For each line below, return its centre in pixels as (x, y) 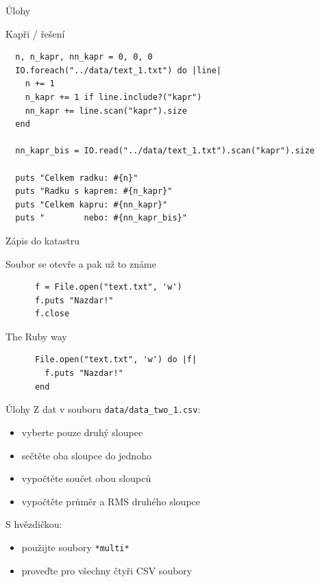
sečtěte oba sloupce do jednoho (86, 455)
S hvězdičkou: (34, 524)
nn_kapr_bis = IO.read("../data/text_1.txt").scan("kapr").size (165, 151)
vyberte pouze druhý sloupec (82, 432)
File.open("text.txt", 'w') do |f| (116, 360)
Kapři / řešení (35, 33)
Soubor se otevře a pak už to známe (81, 263)
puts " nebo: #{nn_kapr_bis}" (101, 218)
